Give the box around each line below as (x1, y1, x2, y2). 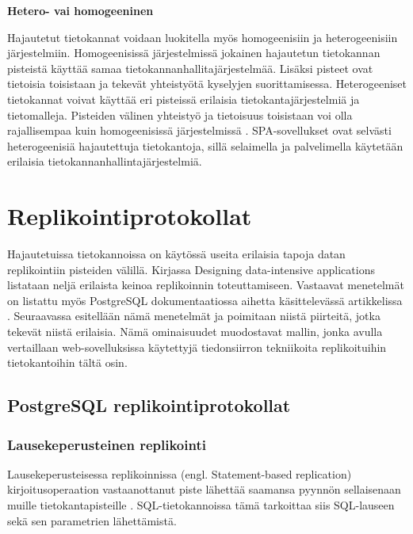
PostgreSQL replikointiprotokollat (7, 393, 291, 418)
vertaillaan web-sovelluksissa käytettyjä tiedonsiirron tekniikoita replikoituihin (7, 338, 387, 355)
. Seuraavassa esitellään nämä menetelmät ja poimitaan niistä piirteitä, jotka (7, 307, 380, 324)
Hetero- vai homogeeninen (7, 2, 154, 18)
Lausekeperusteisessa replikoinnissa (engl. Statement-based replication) (7, 465, 352, 482)
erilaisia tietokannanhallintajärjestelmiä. (7, 153, 202, 170)
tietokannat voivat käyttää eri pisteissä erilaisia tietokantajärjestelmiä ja (7, 90, 360, 107)
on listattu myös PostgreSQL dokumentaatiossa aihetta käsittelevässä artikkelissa (7, 292, 403, 308)
